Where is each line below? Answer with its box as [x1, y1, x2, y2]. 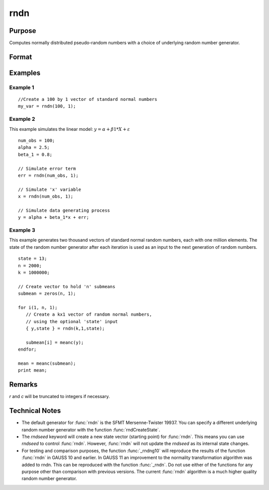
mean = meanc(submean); [18, 361, 76, 367]
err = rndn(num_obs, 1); [18, 172, 79, 178]
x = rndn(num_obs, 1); [18, 194, 74, 199]
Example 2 [9, 115, 35, 122]
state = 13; [18, 256, 47, 262]
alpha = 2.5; [18, 145, 50, 150]
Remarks [9, 380, 38, 389]
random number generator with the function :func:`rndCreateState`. [21, 427, 160, 433]
